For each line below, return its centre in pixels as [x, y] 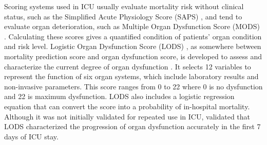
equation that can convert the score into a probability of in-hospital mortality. [127, 106]
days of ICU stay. [31, 136]
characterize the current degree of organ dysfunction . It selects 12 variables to [128, 66]
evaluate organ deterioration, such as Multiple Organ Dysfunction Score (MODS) [132, 26]
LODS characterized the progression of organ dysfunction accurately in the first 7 [132, 126]
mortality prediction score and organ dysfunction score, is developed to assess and [133, 56]
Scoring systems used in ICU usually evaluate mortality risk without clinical [124, 6]
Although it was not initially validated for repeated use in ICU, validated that [127, 116]
